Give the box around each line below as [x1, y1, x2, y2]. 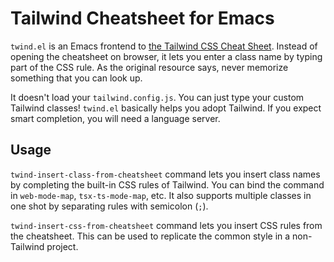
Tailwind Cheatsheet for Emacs [10, 7, 275, 30]
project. [46, 240, 79, 252]
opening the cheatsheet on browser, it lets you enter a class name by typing [10, 50, 323, 62]
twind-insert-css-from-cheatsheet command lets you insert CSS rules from [10, 219, 323, 231]
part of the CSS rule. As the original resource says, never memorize [10, 61, 289, 73]
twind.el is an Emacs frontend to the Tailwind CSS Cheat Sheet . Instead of [10, 40, 318, 52]
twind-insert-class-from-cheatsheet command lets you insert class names [10, 168, 321, 180]
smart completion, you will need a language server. [10, 112, 221, 124]
